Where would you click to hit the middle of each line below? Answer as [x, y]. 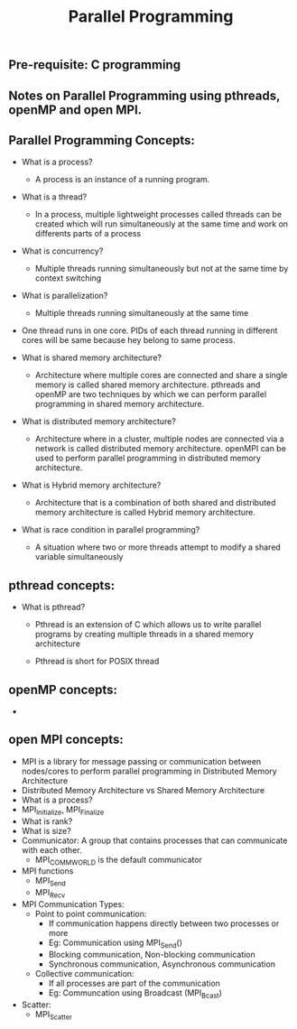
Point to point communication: [91, 914]
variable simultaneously [79, 557]
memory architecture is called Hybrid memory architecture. [145, 513]
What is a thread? [54, 197]
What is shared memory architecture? [91, 357]
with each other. [51, 849]
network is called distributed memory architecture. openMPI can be [160, 449]
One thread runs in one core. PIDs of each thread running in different [149, 330]
